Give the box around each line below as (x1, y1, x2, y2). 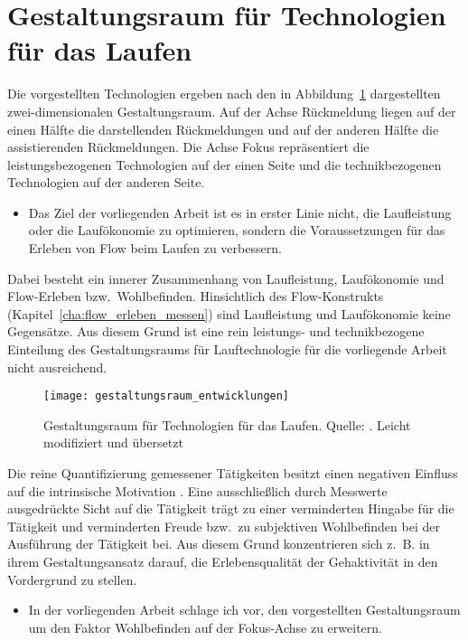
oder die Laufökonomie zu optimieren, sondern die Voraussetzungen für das (28, 221, 445, 240)
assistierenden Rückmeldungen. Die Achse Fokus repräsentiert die (7, 137, 370, 156)
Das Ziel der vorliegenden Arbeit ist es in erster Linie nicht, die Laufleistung (28, 202, 452, 221)
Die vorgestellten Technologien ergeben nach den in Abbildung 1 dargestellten (7, 84, 441, 103)
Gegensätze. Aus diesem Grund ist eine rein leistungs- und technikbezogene (7, 322, 425, 341)
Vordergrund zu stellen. (7, 569, 137, 588)
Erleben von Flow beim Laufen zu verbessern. (28, 239, 282, 258)
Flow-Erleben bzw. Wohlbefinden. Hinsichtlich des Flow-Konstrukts (7, 287, 384, 306)
